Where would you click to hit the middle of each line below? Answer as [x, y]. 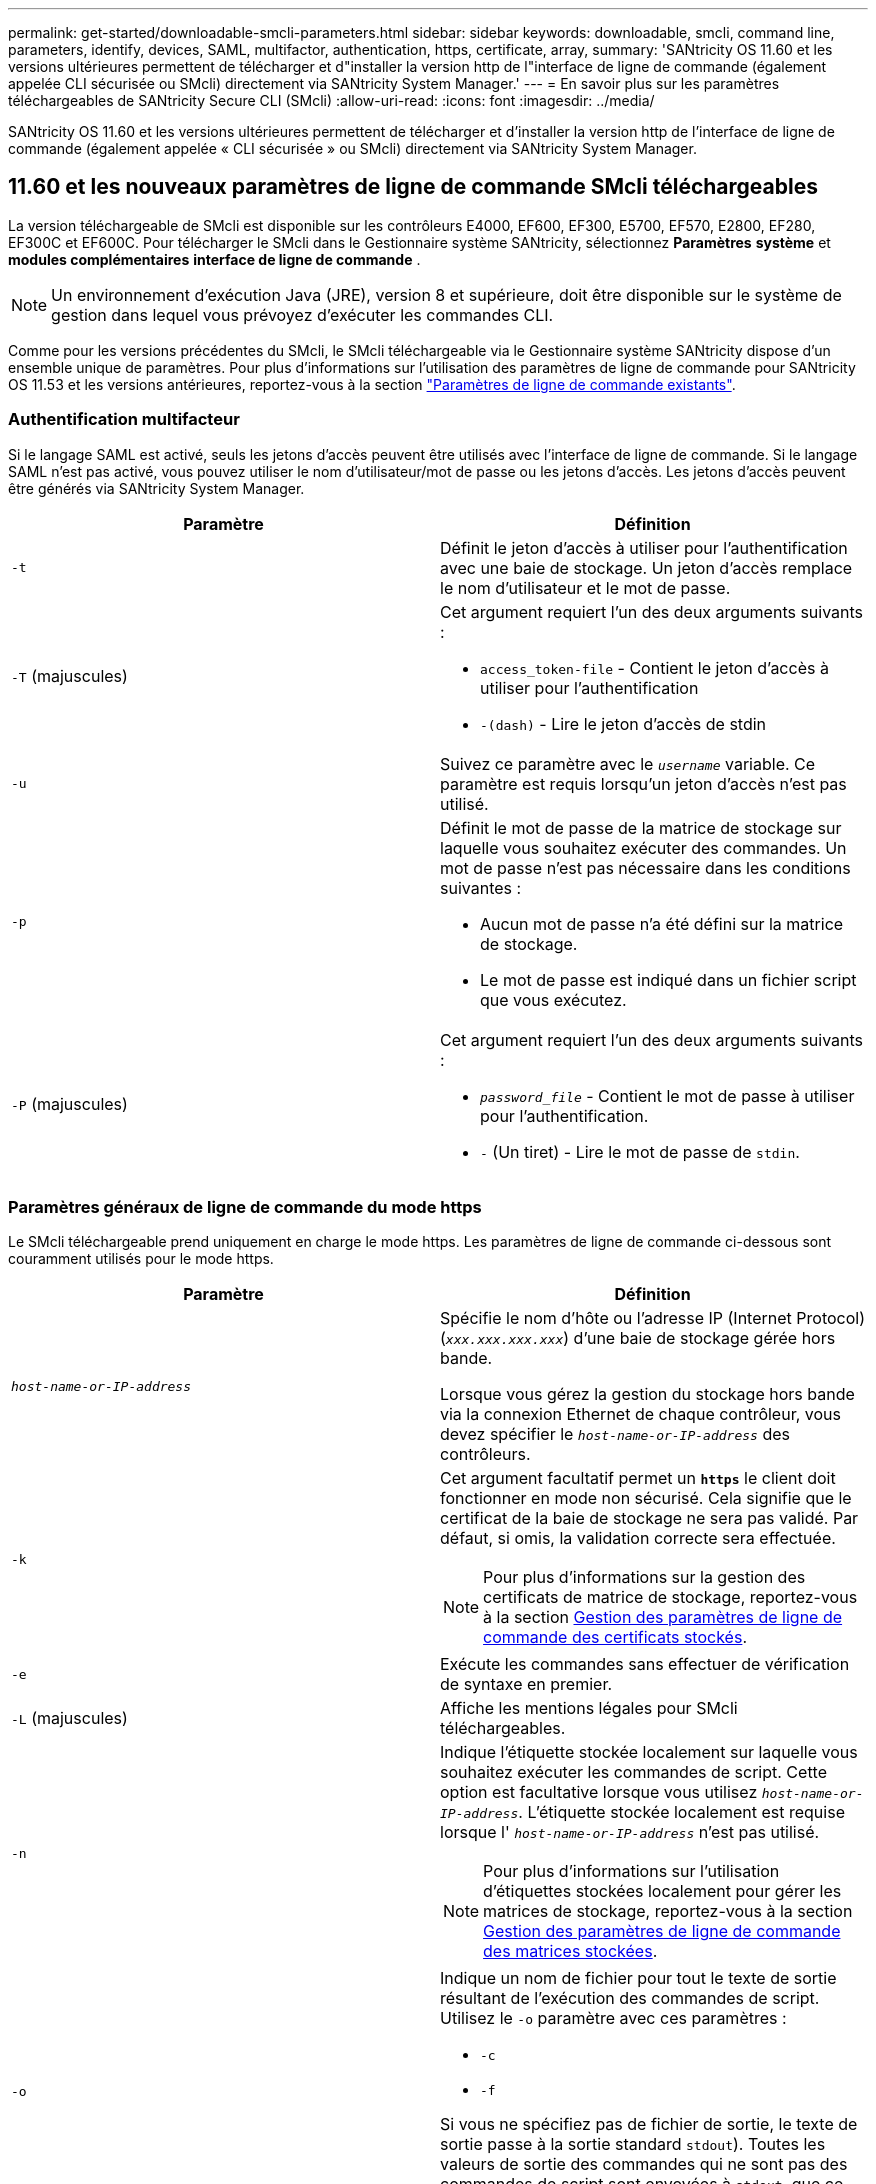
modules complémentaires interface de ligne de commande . [214, 259]
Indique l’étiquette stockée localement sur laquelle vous [649, 1752]
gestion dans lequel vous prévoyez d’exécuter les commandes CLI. [302, 314]
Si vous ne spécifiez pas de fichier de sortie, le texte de [649, 2124]
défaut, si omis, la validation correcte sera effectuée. [638, 1538]
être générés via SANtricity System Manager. [156, 488]
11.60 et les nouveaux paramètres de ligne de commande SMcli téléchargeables [413, 187]
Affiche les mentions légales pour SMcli [589, 1708]
